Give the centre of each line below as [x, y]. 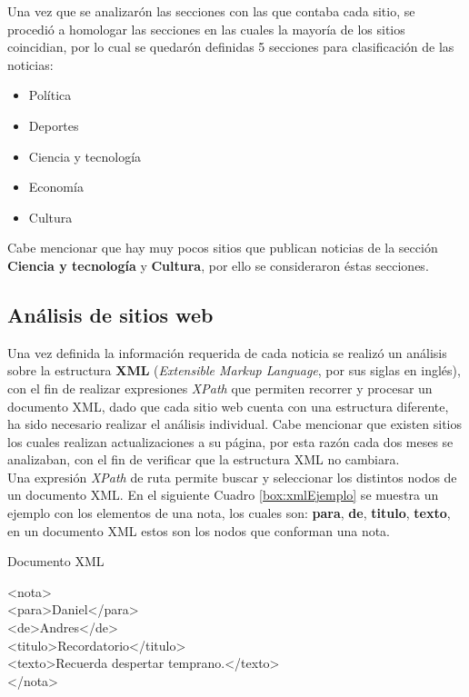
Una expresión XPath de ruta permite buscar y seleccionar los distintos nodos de [232, 477]
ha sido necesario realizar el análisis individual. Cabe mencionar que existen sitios [235, 424]
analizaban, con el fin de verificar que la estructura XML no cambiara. [204, 459]
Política [50, 95]
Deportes [54, 125]
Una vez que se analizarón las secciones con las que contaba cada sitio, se [211, 11]
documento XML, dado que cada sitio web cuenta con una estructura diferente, [228, 406]
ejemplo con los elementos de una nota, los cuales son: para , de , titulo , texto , [229, 513]
